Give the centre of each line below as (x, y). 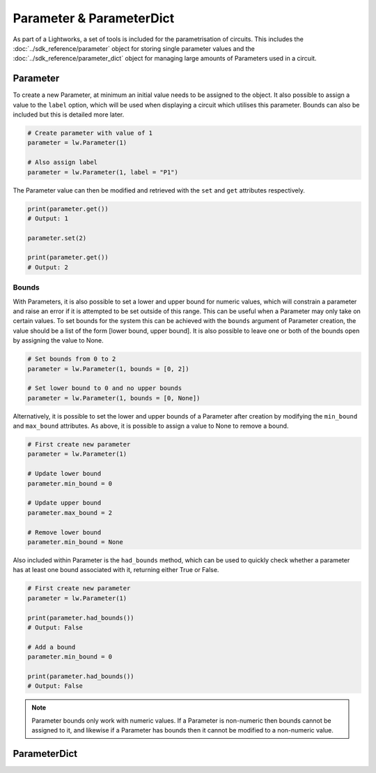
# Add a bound (52, 647)
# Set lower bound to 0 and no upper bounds (105, 388)
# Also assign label (62, 163)
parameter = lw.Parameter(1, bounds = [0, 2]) (108, 369)
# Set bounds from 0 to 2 (72, 359)
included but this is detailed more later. (69, 114)
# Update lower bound (64, 474)
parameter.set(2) (57, 238)
